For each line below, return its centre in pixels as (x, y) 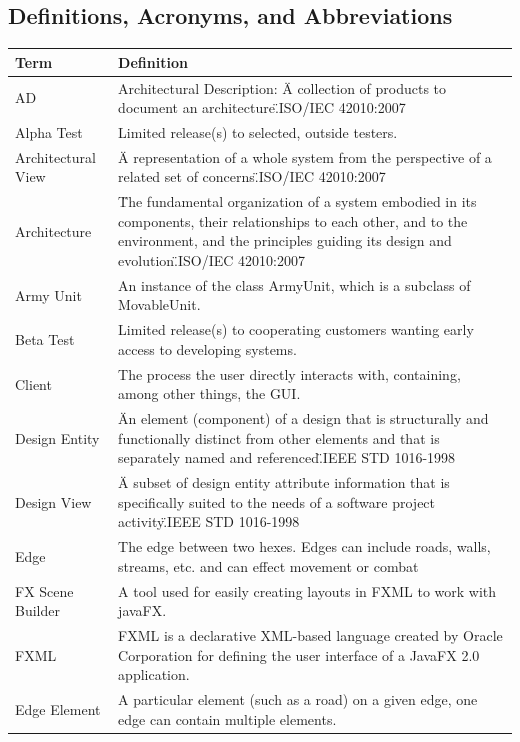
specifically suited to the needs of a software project (277, 501)
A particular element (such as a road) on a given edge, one (298, 699)
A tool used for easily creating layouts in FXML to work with (307, 590)
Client (33, 383)
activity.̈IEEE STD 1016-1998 (209, 521)
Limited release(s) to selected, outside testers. (258, 131)
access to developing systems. (207, 348)
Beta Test (45, 339)
